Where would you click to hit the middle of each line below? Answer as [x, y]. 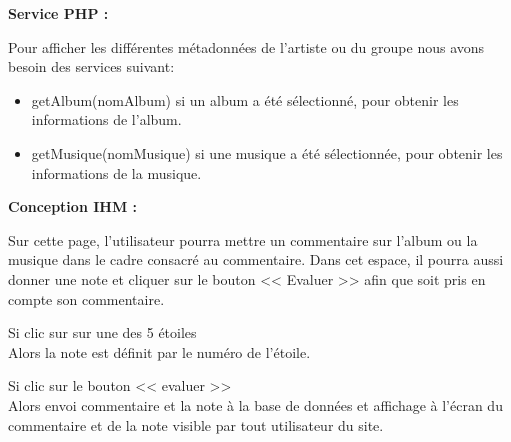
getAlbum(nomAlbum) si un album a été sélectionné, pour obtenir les [245, 99]
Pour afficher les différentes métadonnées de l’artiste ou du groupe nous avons [246, 46]
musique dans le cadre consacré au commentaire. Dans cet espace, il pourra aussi [256, 259]
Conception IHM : [73, 206]
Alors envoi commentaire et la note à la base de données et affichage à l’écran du [255, 404]
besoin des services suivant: [91, 66]
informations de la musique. [116, 172]
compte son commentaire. [86, 298]
